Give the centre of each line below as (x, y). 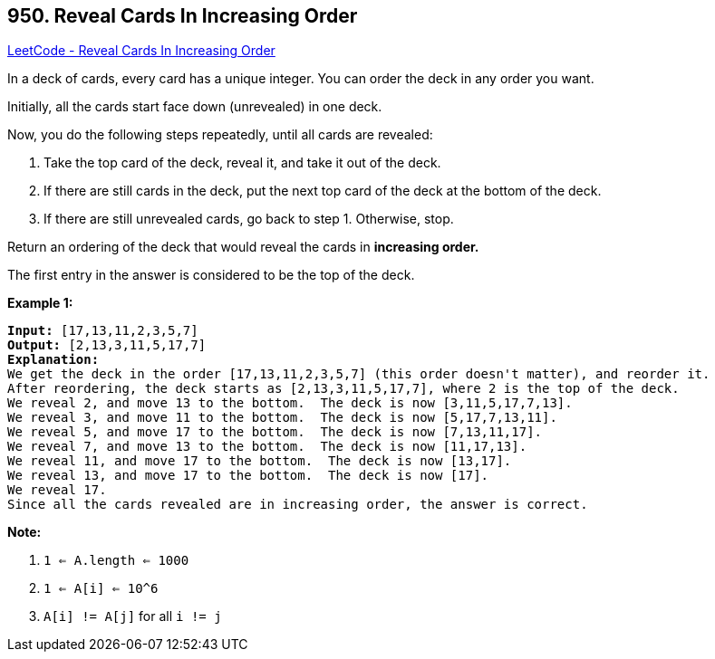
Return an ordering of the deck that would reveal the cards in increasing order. (243, 247)
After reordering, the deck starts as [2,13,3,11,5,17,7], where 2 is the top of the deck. (343, 389)
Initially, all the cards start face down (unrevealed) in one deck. (195, 107)
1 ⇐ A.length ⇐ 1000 (116, 561)
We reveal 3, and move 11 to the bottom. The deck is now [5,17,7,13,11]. (282, 418)
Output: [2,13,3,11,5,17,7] (107, 345)
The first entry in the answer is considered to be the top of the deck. (211, 275)
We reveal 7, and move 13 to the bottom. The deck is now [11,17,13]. (267, 447)
